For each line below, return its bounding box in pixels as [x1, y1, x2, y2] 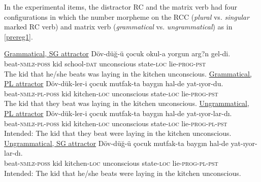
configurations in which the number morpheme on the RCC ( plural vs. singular [4, 11, 249, 22]
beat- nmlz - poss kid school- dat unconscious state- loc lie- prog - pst [4, 58, 206, 68]
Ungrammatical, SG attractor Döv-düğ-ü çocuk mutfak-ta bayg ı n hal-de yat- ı [4, 137, 245, 148]
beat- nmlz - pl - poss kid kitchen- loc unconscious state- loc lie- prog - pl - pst [4, 118, 227, 128]
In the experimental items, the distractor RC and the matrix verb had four [4, 2, 238, 12]
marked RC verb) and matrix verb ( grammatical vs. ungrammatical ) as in [4, 21, 233, 32]
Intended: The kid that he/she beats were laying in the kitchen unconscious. [4, 167, 241, 178]
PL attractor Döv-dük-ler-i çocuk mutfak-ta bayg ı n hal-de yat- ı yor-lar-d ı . [4, 107, 232, 118]
